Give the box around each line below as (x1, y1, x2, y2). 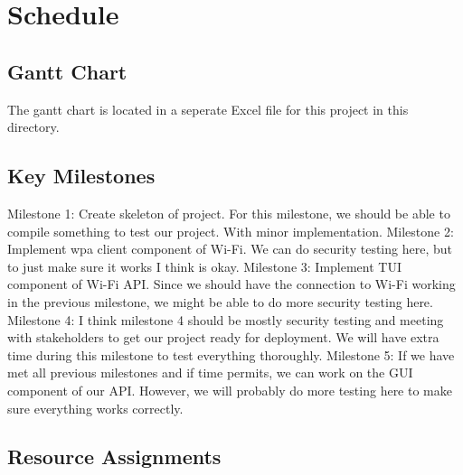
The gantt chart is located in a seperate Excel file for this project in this (7, 99, 409, 118)
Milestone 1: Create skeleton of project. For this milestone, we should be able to (7, 203, 450, 222)
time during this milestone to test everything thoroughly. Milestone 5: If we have (7, 345, 455, 364)
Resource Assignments (7, 442, 222, 470)
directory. (7, 117, 60, 136)
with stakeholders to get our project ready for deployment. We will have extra (7, 328, 439, 347)
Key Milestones (7, 162, 156, 190)
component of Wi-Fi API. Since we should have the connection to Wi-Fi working (7, 275, 456, 293)
